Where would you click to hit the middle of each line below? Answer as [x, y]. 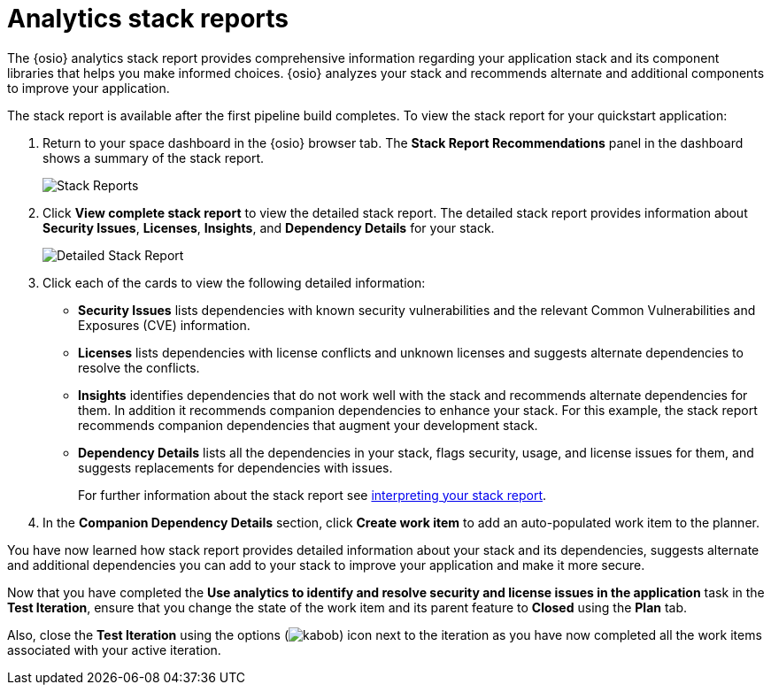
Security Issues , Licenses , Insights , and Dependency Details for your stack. [269, 227]
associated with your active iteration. [114, 650]
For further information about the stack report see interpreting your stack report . [312, 495]
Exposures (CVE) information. [164, 325]
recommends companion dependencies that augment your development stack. [308, 425]
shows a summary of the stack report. [154, 158]
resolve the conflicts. [139, 367]
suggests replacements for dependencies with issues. [235, 467]
